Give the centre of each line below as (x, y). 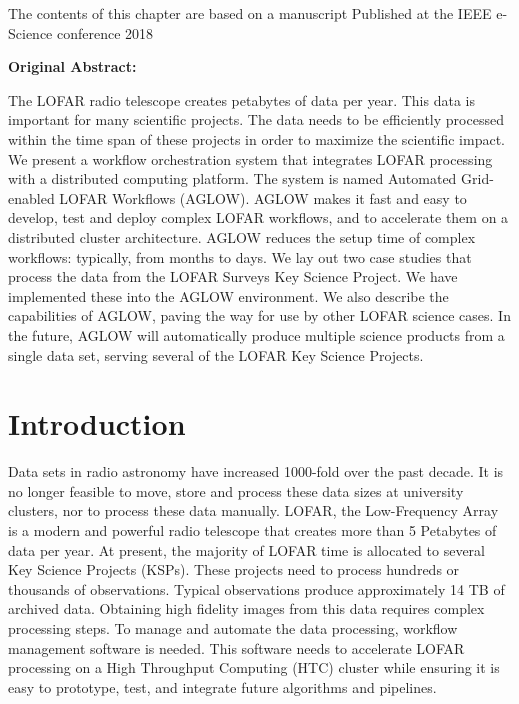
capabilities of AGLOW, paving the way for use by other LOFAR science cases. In (259, 315)
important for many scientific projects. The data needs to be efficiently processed (256, 119)
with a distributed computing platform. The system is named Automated (232, 178)
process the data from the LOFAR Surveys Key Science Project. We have (233, 276)
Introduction (97, 423)
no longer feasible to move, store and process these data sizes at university (236, 490)
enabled (31, 197)
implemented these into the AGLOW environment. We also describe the (228, 295)
